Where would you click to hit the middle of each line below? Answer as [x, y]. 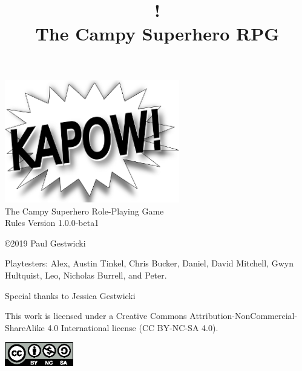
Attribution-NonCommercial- [244, 316]
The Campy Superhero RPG [157, 34]
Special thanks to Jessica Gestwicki [70, 295]
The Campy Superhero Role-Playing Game [84, 211]
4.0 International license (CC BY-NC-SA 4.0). [133, 327]
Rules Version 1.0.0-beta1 [52, 223]
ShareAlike [25, 327]
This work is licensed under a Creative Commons [96, 316]
